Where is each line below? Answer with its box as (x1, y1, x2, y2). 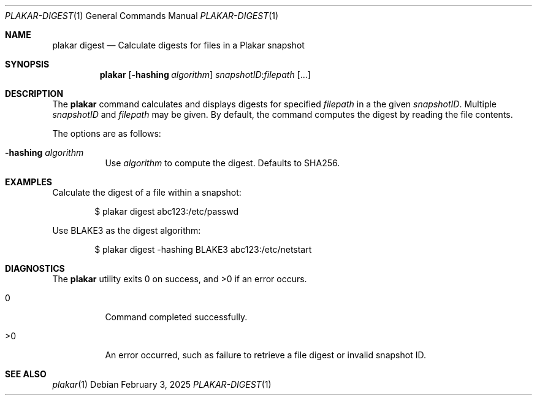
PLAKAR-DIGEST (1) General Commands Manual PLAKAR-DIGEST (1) (5, 10, 279, 21)
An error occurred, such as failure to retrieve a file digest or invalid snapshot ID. (105, 350, 426, 360)
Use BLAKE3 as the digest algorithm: (52, 225, 201, 236)
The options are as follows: (52, 128, 161, 139)
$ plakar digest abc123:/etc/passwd (94, 206, 238, 217)
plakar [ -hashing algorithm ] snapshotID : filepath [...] (99, 69, 311, 80)
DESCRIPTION (5, 88, 64, 99)
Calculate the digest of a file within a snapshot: (52, 187, 242, 198)
